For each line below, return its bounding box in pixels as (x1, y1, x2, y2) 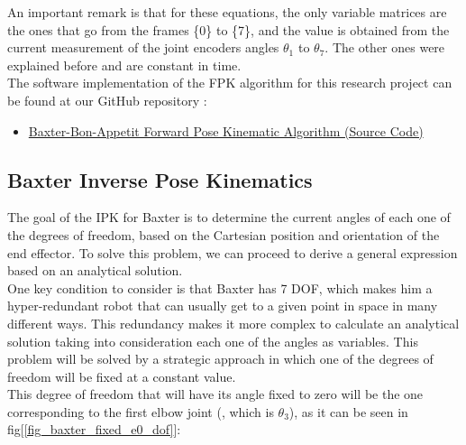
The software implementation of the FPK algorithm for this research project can (7, 73, 452, 92)
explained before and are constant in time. (7, 55, 242, 74)
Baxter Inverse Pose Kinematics (7, 165, 313, 193)
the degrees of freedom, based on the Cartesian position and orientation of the (7, 225, 440, 244)
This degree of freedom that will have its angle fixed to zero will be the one (7, 385, 424, 403)
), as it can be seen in (288, 402, 408, 421)
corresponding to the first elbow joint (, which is (7, 402, 274, 421)
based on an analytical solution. (7, 261, 183, 280)
